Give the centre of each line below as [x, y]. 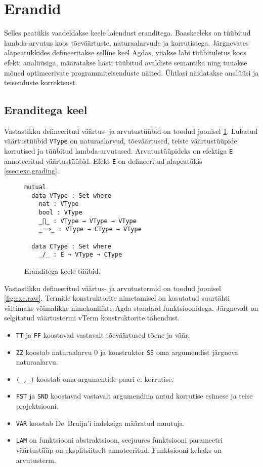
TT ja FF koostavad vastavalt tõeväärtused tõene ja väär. [103, 334]
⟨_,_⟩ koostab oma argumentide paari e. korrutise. [95, 379]
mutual [35, 187]
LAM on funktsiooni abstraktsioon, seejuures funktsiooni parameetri [119, 440]
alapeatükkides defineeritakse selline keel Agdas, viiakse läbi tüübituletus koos [125, 52]
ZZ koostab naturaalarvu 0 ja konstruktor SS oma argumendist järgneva [127, 352]
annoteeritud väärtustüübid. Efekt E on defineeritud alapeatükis [103, 160]
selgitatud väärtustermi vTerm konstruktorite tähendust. [92, 318]
